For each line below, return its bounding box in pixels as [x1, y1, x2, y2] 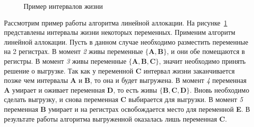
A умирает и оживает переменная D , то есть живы [4, 84, 157, 95]
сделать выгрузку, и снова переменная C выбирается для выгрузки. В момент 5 [4, 94, 243, 104]
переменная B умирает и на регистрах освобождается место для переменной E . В [4, 103, 250, 114]
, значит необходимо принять [159, 55, 246, 66]
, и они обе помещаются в [167, 46, 245, 56]
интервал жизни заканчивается [143, 65, 235, 76]
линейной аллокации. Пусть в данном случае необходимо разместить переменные [4, 36, 249, 47]
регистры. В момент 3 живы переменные [4, 55, 127, 66]
